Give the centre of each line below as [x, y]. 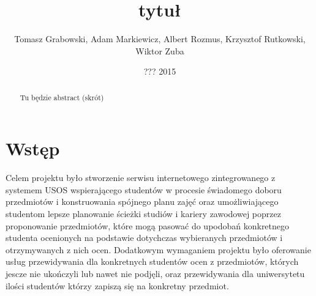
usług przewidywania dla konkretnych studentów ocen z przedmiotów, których [152, 261]
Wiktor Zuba [160, 50]
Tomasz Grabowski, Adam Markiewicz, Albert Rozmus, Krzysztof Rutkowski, [160, 39]
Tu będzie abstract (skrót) [62, 97]
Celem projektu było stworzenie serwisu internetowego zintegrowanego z [141, 178]
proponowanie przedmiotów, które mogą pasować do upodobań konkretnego [148, 225]
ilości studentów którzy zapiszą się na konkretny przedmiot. [117, 285]
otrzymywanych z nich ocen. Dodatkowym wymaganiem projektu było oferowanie [158, 249]
